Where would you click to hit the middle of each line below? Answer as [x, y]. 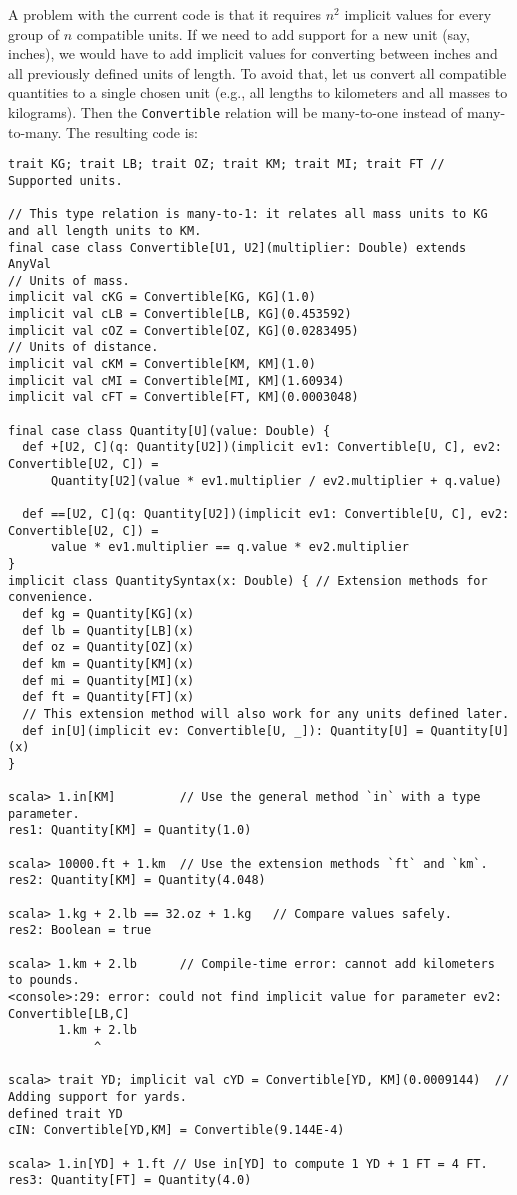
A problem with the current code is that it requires [165, 14]
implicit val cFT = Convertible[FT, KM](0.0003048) [183, 397]
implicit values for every [418, 14]
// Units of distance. [83, 347]
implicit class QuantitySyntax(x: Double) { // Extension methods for [248, 580]
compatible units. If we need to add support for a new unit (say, [273, 33]
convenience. [51, 597]
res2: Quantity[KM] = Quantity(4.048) [137, 880]
